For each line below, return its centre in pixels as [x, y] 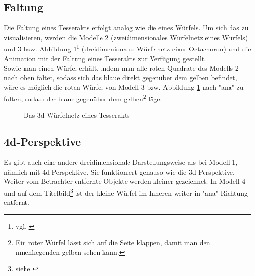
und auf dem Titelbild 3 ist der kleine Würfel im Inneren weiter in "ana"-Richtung [126, 192]
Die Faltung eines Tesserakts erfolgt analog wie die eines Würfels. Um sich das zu [126, 28]
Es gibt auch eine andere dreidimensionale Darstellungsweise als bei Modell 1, [121, 162]
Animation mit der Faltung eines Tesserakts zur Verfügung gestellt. [105, 58]
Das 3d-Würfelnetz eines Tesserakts [77, 115]
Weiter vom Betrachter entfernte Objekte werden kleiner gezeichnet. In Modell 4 [125, 181]
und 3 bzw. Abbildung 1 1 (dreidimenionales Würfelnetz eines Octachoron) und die [127, 48]
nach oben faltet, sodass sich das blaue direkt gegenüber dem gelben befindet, [121, 77]
